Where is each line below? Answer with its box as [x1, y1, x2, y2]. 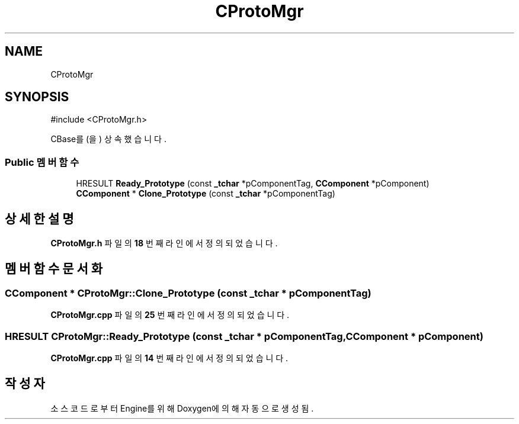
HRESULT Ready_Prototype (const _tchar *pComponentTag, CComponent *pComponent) [76, 178, 430, 189]
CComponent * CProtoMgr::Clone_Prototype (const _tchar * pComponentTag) [5, 287, 371, 299]
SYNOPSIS [5, 89, 69, 105]
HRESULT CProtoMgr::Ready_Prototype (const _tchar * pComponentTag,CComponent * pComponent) [5, 330, 483, 342]
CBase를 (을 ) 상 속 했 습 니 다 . [50, 134, 166, 144]
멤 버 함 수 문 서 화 [5, 261, 103, 277]
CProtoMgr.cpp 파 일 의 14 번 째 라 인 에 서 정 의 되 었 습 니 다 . [50, 353, 289, 363]
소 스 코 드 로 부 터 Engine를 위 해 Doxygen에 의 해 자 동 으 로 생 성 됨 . [50, 403, 314, 413]
